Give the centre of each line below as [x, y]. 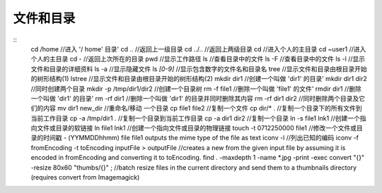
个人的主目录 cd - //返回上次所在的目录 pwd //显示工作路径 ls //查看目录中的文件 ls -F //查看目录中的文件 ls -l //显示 [198, 59]
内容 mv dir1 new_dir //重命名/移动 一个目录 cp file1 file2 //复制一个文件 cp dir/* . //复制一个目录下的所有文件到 [202, 108]
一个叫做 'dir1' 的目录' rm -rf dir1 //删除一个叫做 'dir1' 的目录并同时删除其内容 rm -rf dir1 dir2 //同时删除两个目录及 [195, 98]
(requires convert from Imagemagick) [85, 178]
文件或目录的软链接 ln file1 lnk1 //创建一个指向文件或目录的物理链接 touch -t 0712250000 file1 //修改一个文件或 [197, 128]
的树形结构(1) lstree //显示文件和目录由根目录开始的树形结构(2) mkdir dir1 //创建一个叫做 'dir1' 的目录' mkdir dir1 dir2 [199, 79]
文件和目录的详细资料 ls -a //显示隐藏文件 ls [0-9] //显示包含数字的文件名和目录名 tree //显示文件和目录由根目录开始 [199, 69]
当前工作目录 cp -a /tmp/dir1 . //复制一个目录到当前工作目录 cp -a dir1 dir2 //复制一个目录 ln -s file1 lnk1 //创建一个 [196, 118]
